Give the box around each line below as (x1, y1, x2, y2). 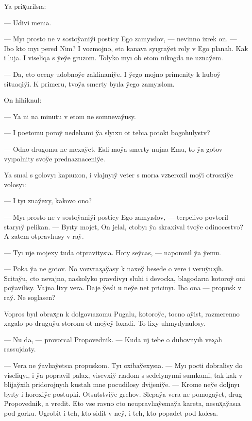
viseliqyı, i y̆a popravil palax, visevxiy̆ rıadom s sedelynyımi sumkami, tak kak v (4, 369, 243, 380)
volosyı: (4, 179, 26, 189)
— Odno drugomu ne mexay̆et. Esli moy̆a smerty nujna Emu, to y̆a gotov (4, 143, 223, 154)
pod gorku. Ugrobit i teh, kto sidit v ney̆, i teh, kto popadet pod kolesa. (4, 408, 218, 418)
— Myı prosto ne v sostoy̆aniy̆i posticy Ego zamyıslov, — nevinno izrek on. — (4, 34, 237, 44)
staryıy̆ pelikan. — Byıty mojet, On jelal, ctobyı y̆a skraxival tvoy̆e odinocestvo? (4, 221, 243, 231)
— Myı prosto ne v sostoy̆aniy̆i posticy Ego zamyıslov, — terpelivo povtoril (4, 211, 228, 222)
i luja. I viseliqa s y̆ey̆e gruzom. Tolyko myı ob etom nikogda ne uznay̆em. (4, 53, 223, 63)
